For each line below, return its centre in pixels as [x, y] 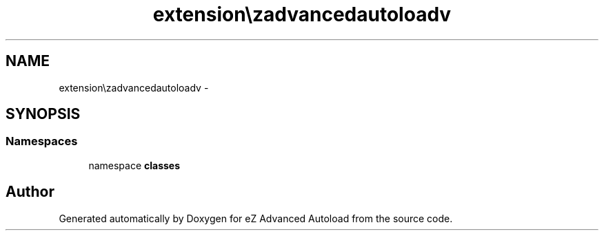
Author [30, 192]
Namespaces [42, 141]
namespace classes [134, 165]
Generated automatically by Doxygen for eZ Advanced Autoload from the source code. [256, 218]
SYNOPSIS [43, 114]
